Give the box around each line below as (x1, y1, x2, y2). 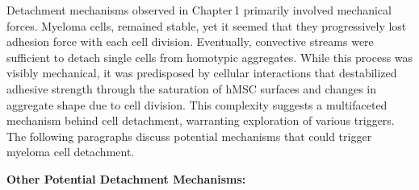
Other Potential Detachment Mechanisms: (6, 170, 246, 187)
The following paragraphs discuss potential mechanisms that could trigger (6, 127, 372, 144)
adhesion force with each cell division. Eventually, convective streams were (6, 33, 374, 50)
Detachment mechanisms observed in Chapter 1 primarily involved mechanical (6, 2, 392, 18)
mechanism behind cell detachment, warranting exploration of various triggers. (6, 112, 395, 129)
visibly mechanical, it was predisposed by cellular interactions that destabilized (6, 64, 397, 81)
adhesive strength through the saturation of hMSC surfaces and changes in (6, 80, 376, 97)
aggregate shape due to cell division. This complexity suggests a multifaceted (6, 96, 388, 113)
